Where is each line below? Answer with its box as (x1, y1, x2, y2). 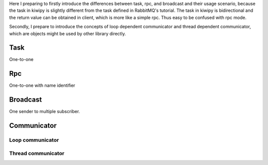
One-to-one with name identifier (9, 82, 75, 89)
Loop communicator (9, 137, 59, 144)
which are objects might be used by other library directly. (9, 30, 126, 37)
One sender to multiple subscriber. (9, 109, 80, 114)
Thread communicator (9, 150, 65, 157)
